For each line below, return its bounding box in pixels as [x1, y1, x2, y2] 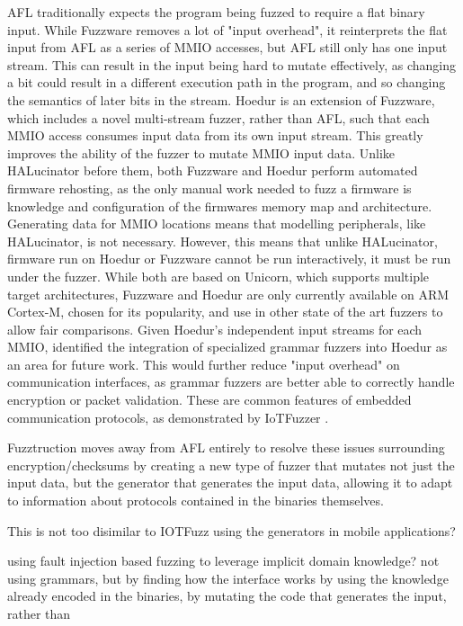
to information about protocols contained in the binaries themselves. [7, 491, 384, 510]
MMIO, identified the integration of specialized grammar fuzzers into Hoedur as [7, 337, 448, 356]
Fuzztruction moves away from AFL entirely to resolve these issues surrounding [7, 438, 445, 457]
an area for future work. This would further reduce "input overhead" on [7, 354, 400, 373]
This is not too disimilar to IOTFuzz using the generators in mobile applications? [7, 521, 456, 540]
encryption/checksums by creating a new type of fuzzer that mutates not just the [7, 455, 455, 474]
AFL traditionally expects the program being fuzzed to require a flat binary [7, 3, 425, 21]
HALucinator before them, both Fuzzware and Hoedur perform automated [7, 161, 418, 180]
